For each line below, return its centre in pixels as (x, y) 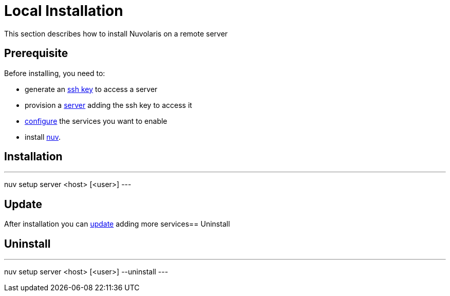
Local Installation (64, 11)
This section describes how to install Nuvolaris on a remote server (116, 33)
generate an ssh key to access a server (91, 89)
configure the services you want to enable (96, 121)
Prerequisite (36, 53)
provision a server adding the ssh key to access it (108, 105)
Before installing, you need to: (55, 73)
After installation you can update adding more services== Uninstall (117, 224)
